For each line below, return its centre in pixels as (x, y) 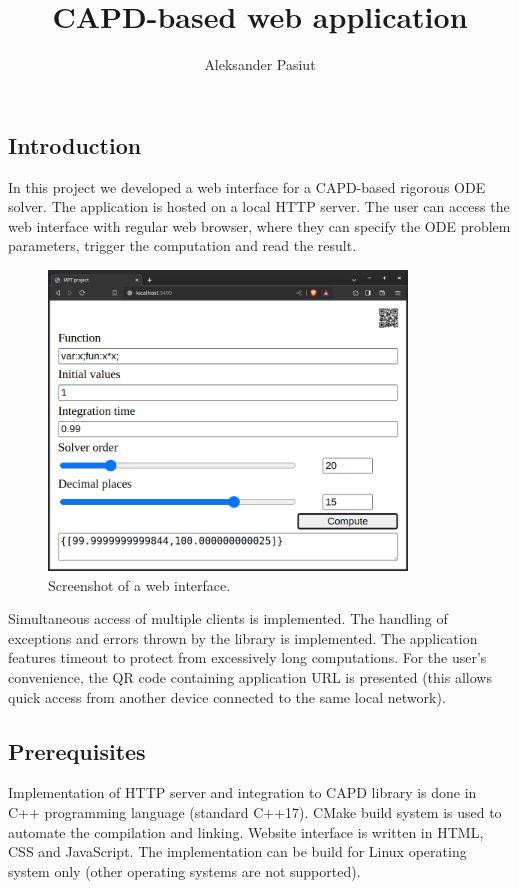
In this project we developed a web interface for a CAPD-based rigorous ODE (247, 186)
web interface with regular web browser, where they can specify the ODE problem (259, 225)
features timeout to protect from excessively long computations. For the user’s (247, 657)
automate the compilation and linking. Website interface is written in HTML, (246, 831)
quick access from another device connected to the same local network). (227, 696)
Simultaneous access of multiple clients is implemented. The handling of (228, 618)
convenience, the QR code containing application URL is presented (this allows (250, 676)
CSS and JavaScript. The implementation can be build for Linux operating (237, 851)
